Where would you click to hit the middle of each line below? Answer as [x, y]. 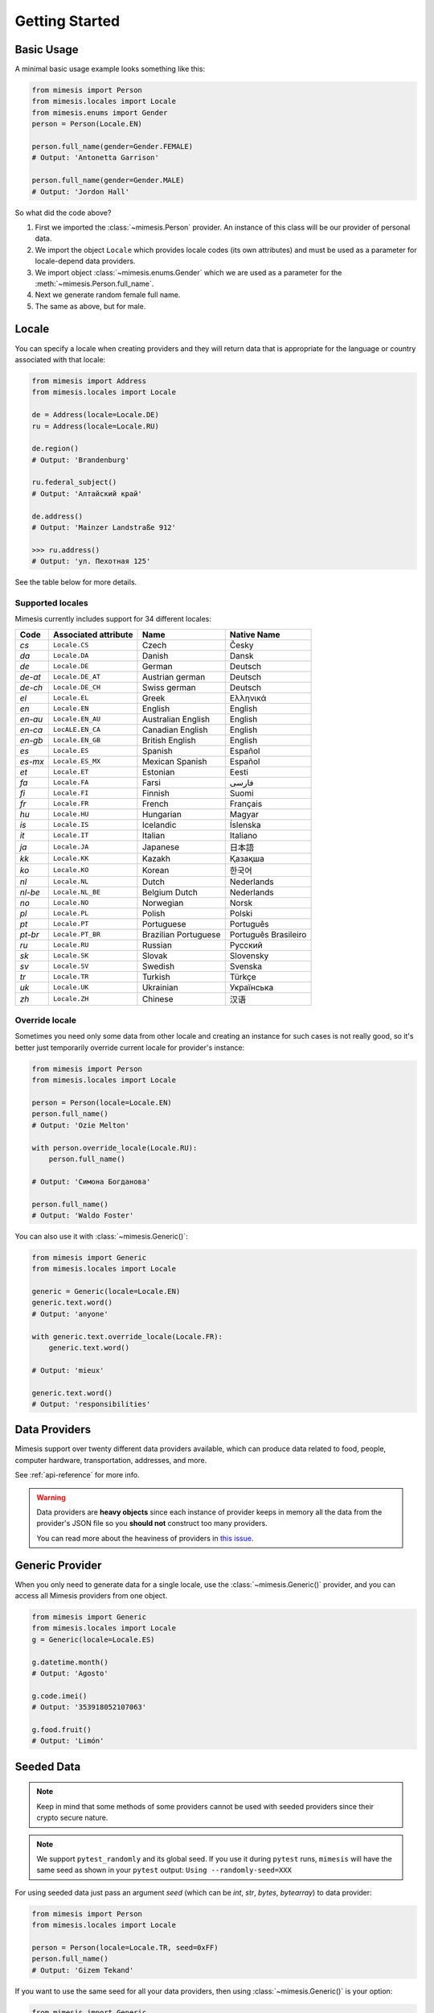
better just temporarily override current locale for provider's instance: [130, 1048]
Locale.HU [71, 814]
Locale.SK [71, 955]
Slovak [155, 956]
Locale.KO [71, 870]
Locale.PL [71, 913]
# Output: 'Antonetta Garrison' [96, 158]
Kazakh [156, 858]
